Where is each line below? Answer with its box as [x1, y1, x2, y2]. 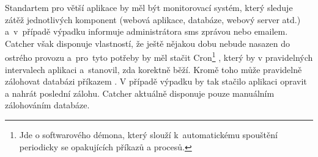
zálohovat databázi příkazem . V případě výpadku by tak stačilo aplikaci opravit [5, 75, 307, 88]
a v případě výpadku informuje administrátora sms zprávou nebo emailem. [5, 25, 288, 38]
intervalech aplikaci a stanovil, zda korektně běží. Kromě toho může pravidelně [5, 63, 302, 75]
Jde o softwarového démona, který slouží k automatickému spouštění [19, 128, 278, 141]
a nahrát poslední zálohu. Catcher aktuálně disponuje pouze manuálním [5, 86, 275, 99]
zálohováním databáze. [5, 99, 90, 111]
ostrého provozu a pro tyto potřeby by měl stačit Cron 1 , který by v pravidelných [5, 49, 313, 64]
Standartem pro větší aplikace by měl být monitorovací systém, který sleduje [5, 1, 293, 13]
